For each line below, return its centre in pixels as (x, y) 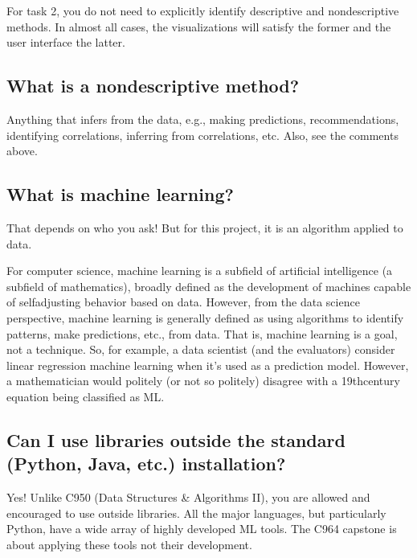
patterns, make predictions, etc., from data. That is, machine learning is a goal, (202, 333)
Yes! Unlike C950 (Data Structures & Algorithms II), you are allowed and (188, 497)
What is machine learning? (120, 194)
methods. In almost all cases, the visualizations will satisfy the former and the (199, 26)
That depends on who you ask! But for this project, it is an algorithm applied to (205, 227)
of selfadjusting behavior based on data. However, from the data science (183, 302)
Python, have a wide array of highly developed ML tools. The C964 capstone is (202, 529)
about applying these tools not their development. (129, 544)
